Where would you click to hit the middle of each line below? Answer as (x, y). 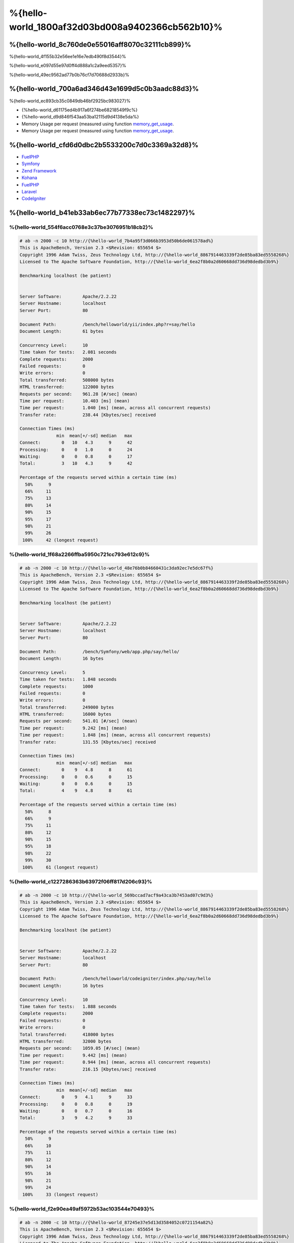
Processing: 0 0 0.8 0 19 (76, 1104)
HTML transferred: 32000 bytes (66, 1041)
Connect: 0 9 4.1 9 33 (76, 1097)
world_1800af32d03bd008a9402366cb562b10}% (116, 27)
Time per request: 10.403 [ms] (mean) (75, 401)
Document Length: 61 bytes (62, 331)
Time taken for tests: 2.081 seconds (68, 352)
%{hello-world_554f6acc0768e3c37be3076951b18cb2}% (81, 227)
